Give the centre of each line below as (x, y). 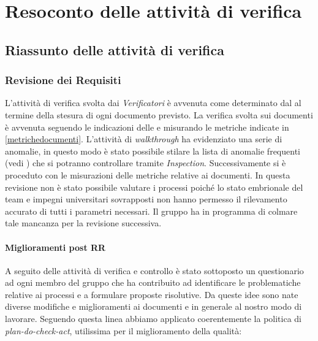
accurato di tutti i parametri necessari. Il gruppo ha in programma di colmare (151, 211)
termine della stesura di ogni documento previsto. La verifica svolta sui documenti (159, 114)
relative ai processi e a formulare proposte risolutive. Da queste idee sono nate (152, 294)
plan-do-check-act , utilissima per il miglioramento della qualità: (123, 330)
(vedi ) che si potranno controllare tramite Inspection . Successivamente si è (146, 163)
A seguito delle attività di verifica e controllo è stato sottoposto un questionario (154, 270)
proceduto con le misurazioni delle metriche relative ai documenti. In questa (148, 174)
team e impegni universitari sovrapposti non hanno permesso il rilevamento (146, 199)
